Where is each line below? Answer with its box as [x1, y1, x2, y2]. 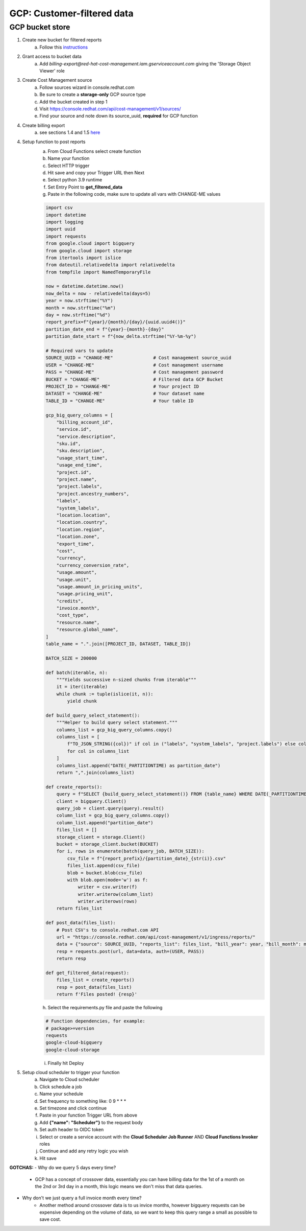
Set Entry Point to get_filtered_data [47, 184, 122, 190]
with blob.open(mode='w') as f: [67, 877, 148, 882]
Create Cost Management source [22, 77, 92, 83]
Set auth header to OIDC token [39, 1127, 104, 1133]
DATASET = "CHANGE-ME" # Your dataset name [45, 391, 205, 397]
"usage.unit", [56, 576, 92, 583]
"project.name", [56, 477, 97, 482]
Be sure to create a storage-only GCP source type [39, 91, 146, 98]
